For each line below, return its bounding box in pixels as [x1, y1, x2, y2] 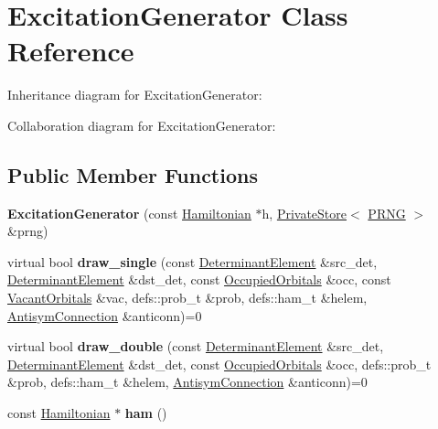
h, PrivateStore [262, 203, 347, 222]
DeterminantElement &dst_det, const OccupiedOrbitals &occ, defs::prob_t [7, 354, 432, 373]
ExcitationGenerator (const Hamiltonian [7, 203, 251, 222]
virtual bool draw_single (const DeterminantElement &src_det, [7, 252, 378, 271]
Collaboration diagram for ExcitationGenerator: [7, 115, 276, 134]
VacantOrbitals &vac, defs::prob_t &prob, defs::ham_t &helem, [7, 288, 368, 307]
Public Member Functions [7, 160, 258, 188]
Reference [7, 32, 134, 70]
